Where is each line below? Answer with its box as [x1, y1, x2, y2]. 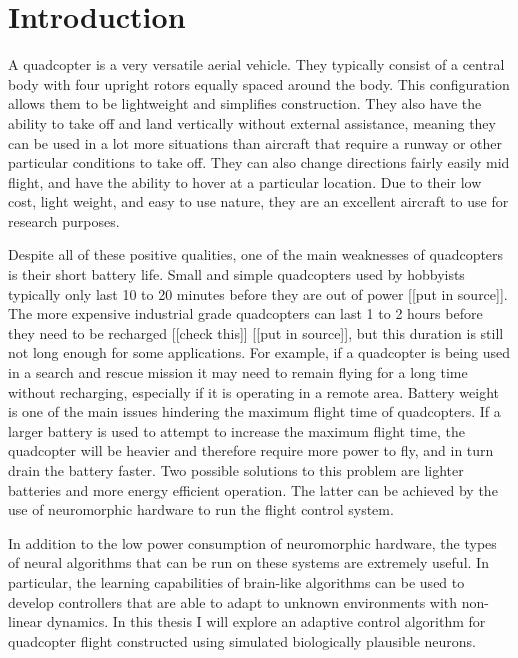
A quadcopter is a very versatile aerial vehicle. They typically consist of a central [8, 54, 505, 75]
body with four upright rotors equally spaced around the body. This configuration [8, 73, 510, 94]
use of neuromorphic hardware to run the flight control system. [8, 499, 394, 520]
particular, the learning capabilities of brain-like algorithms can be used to [8, 571, 465, 592]
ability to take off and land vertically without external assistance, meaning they [8, 112, 496, 133]
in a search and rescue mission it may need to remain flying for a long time [8, 362, 468, 383]
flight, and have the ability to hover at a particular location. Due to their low [8, 171, 482, 192]
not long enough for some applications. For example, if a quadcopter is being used [8, 342, 510, 363]
